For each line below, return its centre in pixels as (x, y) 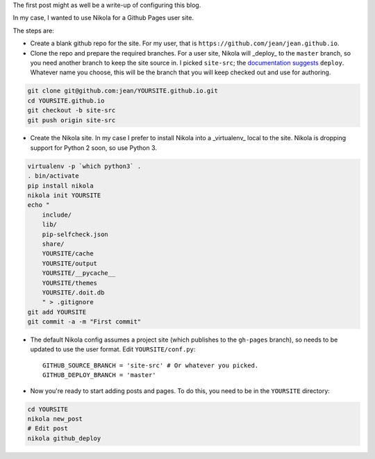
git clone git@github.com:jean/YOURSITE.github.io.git (123, 91)
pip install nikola (60, 185)
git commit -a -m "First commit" (84, 322)
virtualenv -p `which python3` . (84, 166)
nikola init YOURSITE (64, 195)
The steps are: (34, 31)
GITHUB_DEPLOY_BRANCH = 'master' (99, 375)
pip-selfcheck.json (75, 234)
